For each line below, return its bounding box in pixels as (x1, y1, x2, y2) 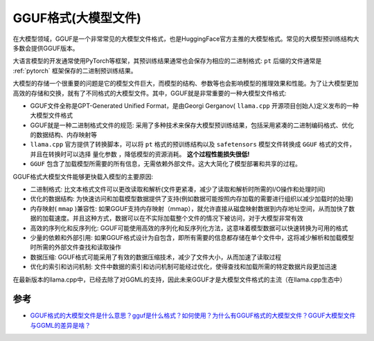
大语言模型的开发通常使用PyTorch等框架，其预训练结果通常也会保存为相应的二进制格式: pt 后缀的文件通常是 (12, 57, 322, 65)
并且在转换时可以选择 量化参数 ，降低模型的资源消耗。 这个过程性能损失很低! (30, 149, 250, 158)
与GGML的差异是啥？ (30, 321, 91, 329)
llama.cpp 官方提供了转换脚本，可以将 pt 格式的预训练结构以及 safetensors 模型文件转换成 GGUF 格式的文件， (30, 140, 356, 149)
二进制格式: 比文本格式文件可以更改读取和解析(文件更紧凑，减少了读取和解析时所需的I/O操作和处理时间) (30, 185, 326, 194)
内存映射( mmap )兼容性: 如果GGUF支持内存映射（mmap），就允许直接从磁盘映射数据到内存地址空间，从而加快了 (30, 204, 349, 212)
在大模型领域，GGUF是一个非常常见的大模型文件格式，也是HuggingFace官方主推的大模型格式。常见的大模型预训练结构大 (12, 35, 359, 43)
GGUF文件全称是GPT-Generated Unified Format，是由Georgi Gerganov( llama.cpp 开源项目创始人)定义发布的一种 (30, 101, 359, 110)
